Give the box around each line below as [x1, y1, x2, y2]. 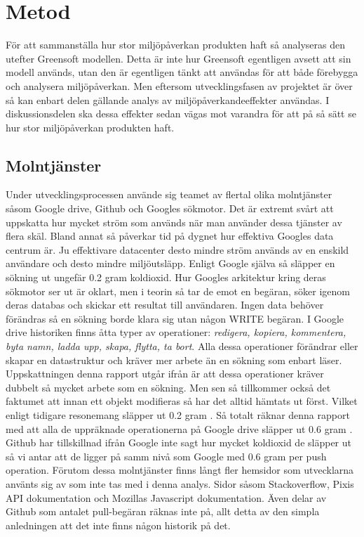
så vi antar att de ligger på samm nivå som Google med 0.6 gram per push [6, 448, 327, 463]
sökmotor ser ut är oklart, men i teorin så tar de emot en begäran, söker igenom [6, 283, 350, 298]
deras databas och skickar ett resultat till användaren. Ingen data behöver [6, 297, 324, 312]
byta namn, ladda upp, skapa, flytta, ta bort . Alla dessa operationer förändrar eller [6, 339, 358, 354]
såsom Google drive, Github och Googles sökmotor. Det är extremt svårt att [6, 201, 334, 216]
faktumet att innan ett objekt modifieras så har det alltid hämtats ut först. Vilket [6, 394, 358, 408]
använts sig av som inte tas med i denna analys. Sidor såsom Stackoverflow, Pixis [6, 476, 354, 491]
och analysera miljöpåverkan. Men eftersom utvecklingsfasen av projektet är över [6, 78, 353, 93]
